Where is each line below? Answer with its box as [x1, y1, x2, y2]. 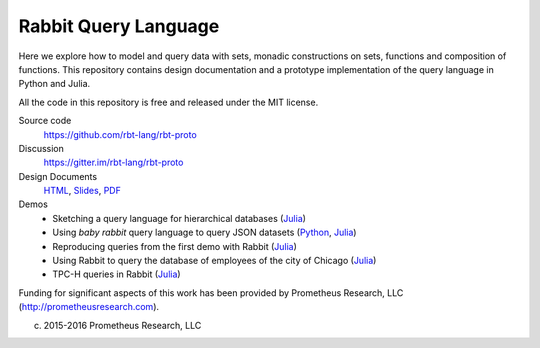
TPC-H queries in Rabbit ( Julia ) [52, 268, 181, 280]
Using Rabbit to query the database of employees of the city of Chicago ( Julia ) [52, 255, 377, 267]
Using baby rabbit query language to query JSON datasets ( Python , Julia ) [52, 226, 357, 239]
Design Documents [18, 170, 98, 182]
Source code [18, 115, 72, 127]
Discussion [18, 142, 64, 154]
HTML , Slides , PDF [43, 185, 122, 197]
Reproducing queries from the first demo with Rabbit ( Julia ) [52, 240, 297, 252]
